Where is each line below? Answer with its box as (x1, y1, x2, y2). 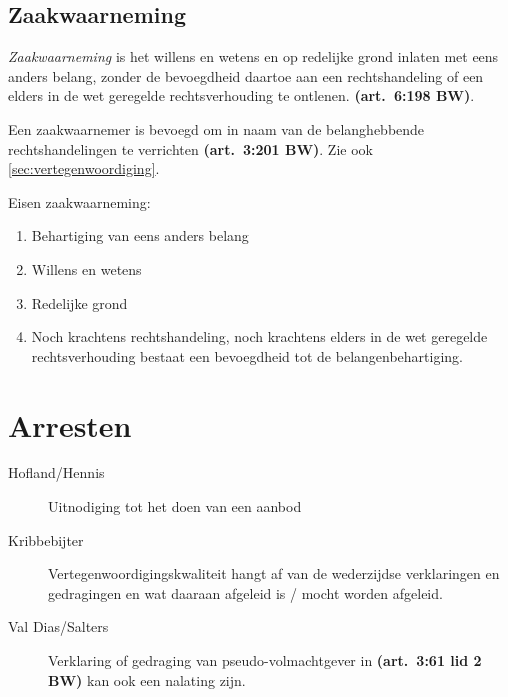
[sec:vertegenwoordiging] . (8, 158, 160, 179)
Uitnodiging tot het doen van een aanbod (48, 496, 302, 517)
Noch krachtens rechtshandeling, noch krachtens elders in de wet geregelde (31, 326, 488, 347)
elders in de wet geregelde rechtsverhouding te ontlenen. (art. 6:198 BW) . (8, 85, 475, 106)
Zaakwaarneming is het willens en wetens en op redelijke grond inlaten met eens (8, 46, 499, 67)
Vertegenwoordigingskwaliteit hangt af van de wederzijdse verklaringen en (48, 563, 500, 584)
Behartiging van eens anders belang (31, 225, 249, 246)
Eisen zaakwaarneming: (8, 191, 151, 212)
